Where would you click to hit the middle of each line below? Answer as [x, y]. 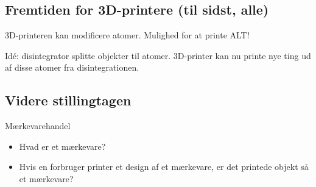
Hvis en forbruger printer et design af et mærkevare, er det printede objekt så [164, 167]
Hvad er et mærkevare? [62, 146]
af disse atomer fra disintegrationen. [72, 67]
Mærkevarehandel [38, 126]
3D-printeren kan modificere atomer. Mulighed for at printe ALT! [127, 35]
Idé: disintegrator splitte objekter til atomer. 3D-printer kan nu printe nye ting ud [158, 55]
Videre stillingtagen [68, 100]
